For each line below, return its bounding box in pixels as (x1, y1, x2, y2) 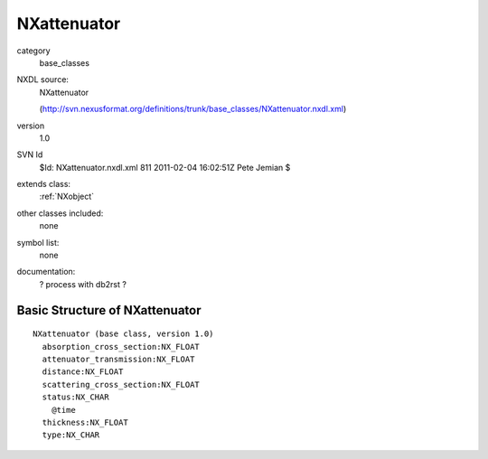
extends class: (16, 179, 71, 190)
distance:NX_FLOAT (42, 367, 124, 377)
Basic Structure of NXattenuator (16, 303, 202, 318)
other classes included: (16, 208, 104, 219)
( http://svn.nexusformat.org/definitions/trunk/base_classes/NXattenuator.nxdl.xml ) (39, 104, 347, 115)
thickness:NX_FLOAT (42, 417, 128, 427)
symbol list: (16, 237, 60, 248)
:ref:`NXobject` (39, 191, 95, 202)
